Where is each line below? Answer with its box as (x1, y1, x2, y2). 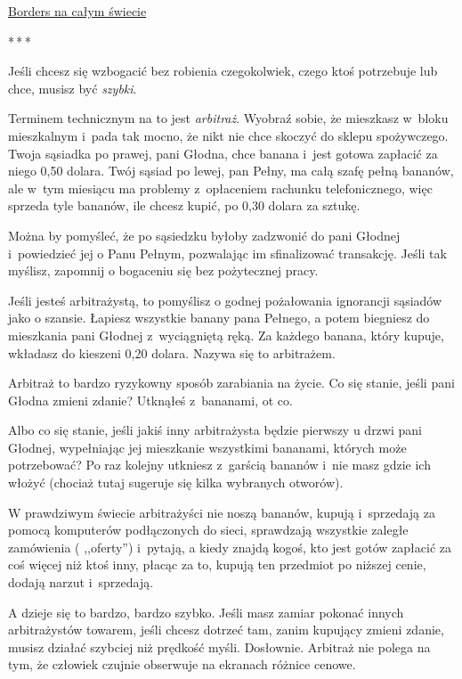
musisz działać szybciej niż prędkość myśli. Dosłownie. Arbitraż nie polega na (8, 637, 431, 656)
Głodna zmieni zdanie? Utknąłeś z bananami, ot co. (8, 390, 293, 409)
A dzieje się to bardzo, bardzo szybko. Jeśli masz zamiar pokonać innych (8, 602, 404, 621)
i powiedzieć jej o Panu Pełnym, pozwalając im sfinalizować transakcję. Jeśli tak (8, 243, 447, 262)
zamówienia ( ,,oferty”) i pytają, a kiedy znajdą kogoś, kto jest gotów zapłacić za (8, 537, 451, 556)
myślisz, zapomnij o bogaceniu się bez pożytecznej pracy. (8, 261, 319, 280)
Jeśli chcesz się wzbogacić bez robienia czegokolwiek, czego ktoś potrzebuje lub (8, 61, 438, 80)
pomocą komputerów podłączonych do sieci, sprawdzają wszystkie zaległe (8, 520, 409, 539)
